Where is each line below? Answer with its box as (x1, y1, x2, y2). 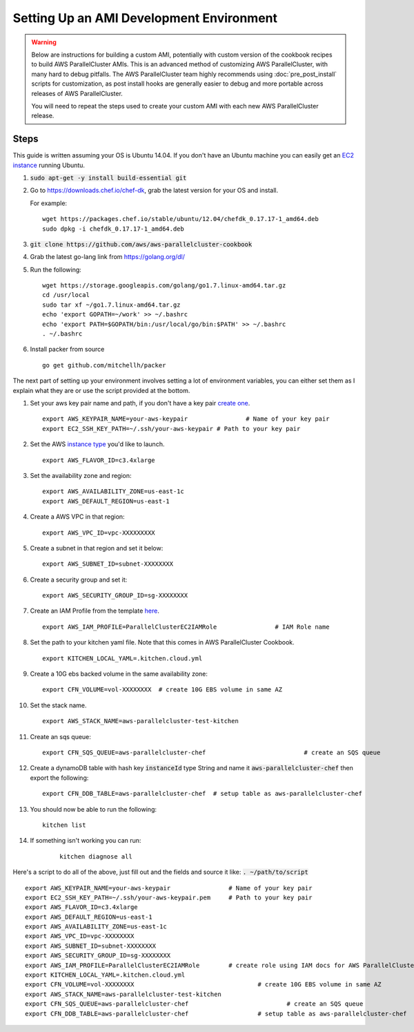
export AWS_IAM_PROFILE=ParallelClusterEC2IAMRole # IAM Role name (42, 622, 330, 631)
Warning (31, 38, 57, 46)
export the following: (30, 774, 89, 782)
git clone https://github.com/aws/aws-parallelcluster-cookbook (30, 240, 253, 248)
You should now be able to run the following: (30, 805, 157, 813)
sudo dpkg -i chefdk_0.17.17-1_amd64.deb (42, 224, 184, 233)
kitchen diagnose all (59, 852, 132, 860)
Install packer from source (30, 345, 105, 354)
